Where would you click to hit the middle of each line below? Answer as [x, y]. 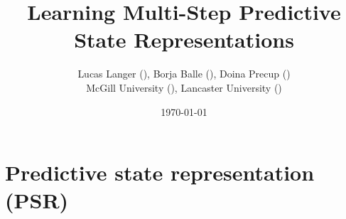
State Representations [184, 39]
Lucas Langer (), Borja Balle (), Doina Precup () [184, 74]
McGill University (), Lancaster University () [184, 87]
